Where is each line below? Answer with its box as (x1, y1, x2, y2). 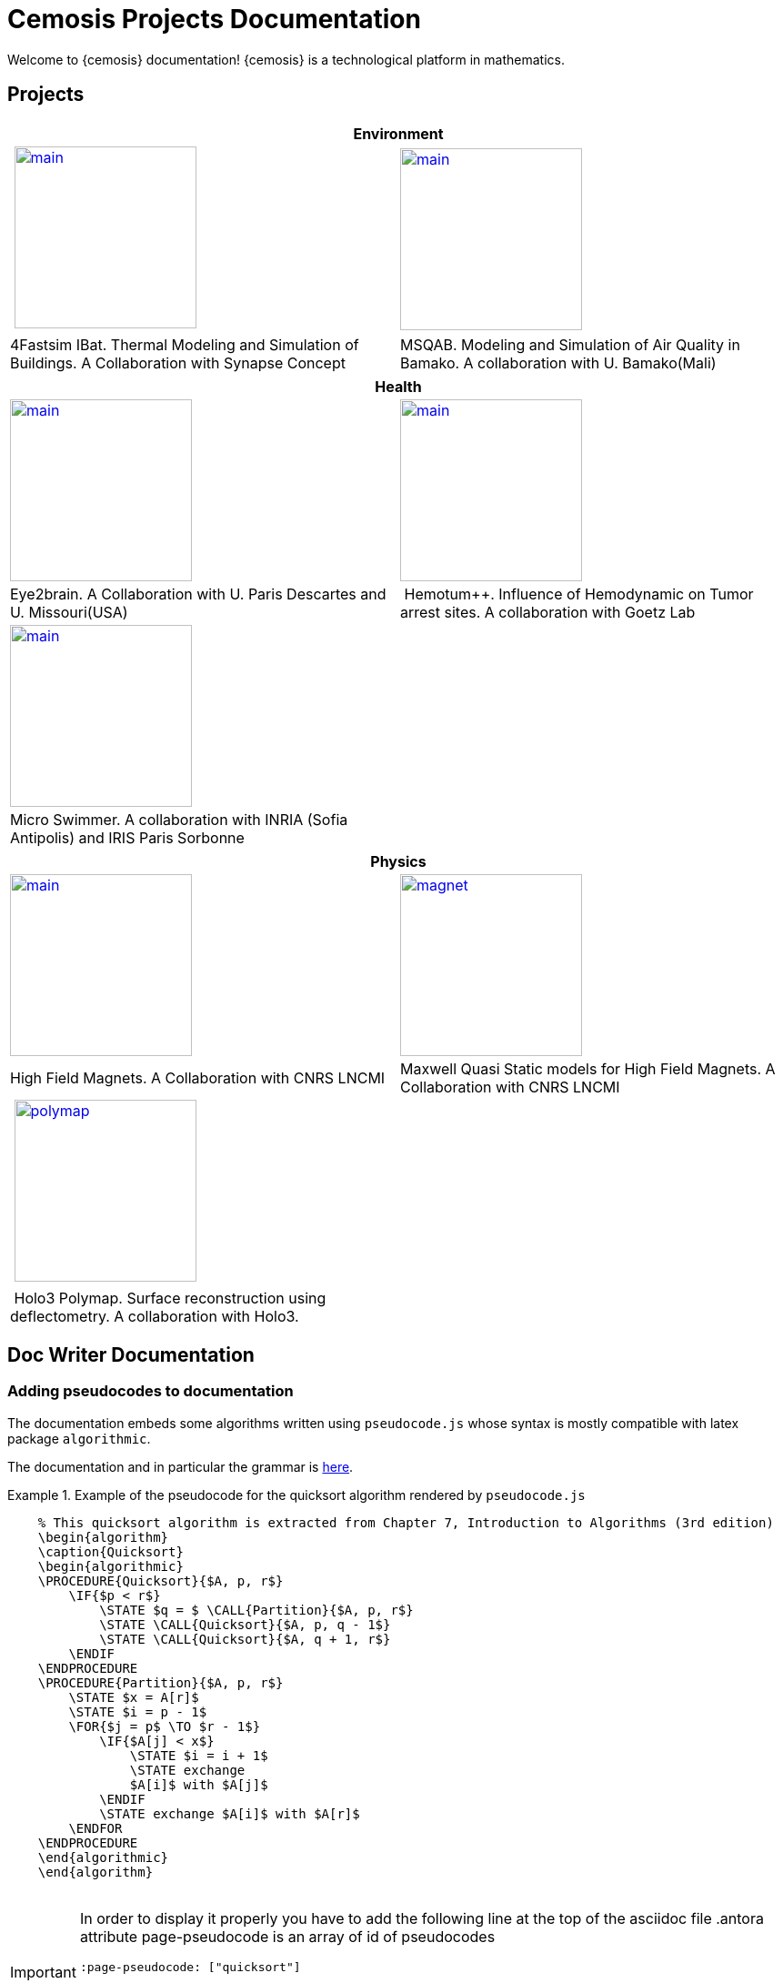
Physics (370, 851, 427, 871)
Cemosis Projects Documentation (7, 4, 421, 35)
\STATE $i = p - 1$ (68, 1704, 207, 1719)
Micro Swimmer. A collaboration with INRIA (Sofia (10, 810, 348, 829)
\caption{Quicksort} (37, 1544, 184, 1559)
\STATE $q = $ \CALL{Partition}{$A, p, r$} (99, 1602, 414, 1617)
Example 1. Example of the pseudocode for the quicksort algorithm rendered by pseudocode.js (7, 1486, 586, 1503)
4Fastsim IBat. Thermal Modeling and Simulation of (10, 335, 359, 354)
